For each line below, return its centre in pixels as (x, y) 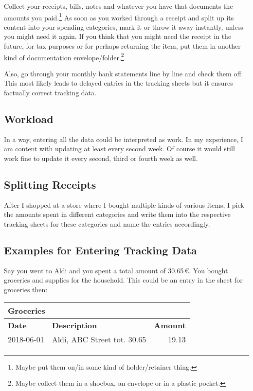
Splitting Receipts (50, 185)
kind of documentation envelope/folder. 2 (64, 56)
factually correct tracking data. (50, 93)
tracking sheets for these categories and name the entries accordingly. (107, 224)
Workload (29, 119)
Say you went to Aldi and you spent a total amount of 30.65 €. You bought (116, 270)
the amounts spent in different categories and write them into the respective (117, 214)
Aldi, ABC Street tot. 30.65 (99, 339)
